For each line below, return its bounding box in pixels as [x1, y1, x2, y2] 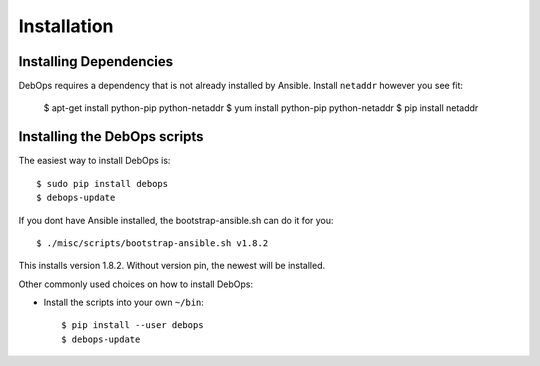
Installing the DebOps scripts [18, 128, 204, 145]
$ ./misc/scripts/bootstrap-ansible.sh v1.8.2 [36, 237, 269, 249]
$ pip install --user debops [61, 320, 204, 331]
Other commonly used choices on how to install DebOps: [18, 278, 254, 290]
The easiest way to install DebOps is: [18, 155, 171, 167]
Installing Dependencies [18, 53, 174, 70]
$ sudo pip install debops [36, 178, 169, 189]
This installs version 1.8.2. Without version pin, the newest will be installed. [18, 260, 326, 272]
